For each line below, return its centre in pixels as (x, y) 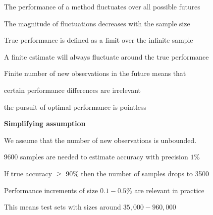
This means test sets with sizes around (63, 207)
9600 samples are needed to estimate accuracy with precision (96, 157)
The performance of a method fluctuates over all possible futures (102, 6)
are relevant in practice (169, 190)
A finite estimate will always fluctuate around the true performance (106, 56)
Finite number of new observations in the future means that (95, 73)
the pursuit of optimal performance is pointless (75, 107)
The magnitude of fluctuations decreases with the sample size (97, 23)
